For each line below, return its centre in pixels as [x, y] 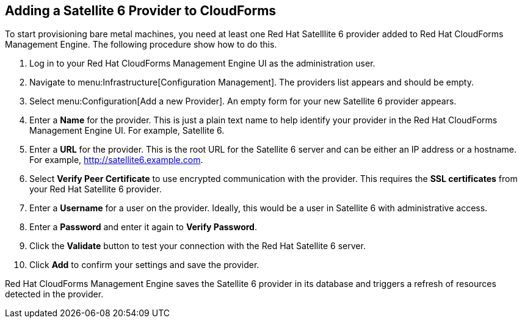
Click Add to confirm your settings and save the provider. [144, 265]
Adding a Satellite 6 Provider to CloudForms [141, 11]
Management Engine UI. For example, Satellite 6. [127, 131]
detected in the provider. [54, 294]
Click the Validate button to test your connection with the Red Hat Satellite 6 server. [198, 246]
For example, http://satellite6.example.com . [116, 160]
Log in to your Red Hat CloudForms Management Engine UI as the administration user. [202, 64]
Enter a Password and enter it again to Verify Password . [143, 227]
